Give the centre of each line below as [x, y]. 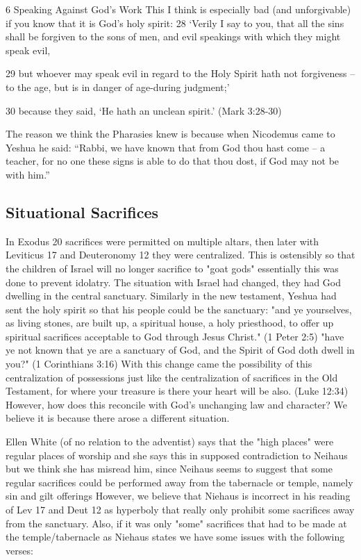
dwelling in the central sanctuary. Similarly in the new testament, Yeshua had [171, 296]
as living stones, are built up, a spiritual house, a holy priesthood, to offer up [170, 323]
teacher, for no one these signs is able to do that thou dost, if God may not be [173, 161]
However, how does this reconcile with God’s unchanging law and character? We [177, 404]
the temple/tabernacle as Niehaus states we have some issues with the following [175, 537]
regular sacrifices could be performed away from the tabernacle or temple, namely [179, 482]
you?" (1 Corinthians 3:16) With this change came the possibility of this [159, 364]
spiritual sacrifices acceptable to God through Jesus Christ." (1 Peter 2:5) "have [175, 336]
